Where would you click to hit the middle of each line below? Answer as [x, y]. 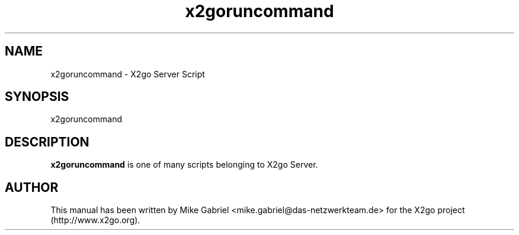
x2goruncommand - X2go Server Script [128, 74]
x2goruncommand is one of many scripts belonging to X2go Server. [184, 165]
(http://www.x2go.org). [95, 220]
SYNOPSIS [37, 97]
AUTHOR [32, 187]
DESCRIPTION [47, 142]
